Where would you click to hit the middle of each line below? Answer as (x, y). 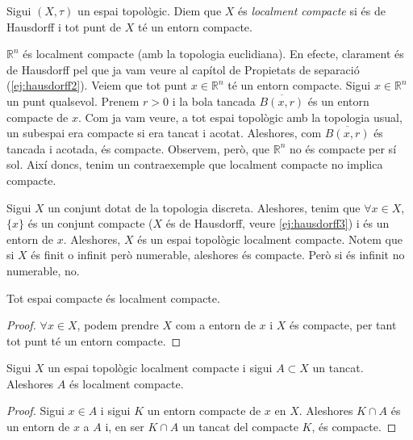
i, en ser (125, 427)
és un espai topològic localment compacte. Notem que (270, 239)
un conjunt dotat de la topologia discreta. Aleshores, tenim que (204, 207)
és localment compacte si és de (312, 10)
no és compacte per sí (343, 148)
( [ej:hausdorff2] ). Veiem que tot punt (97, 85)
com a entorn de (215, 325)
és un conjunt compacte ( (90, 223)
